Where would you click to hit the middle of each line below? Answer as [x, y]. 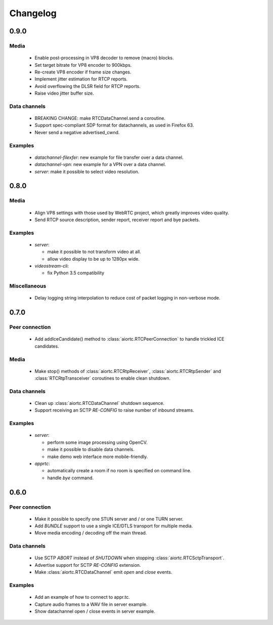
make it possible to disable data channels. [91, 449]
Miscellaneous [28, 286]
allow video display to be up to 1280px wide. [94, 259]
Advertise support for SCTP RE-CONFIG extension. [88, 565]
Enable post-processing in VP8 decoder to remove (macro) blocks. [104, 58]
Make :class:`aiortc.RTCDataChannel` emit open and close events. [103, 572]
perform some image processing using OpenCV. [97, 442]
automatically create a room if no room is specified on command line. [119, 471]
